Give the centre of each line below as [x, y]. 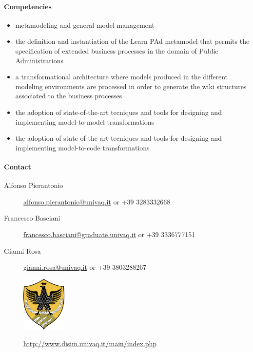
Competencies [28, 6]
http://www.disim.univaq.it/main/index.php [90, 343]
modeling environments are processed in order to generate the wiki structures [131, 86]
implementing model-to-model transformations [85, 121]
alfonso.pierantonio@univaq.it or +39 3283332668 [97, 201]
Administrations [39, 60]
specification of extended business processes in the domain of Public [117, 50]
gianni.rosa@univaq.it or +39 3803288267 [85, 267]
